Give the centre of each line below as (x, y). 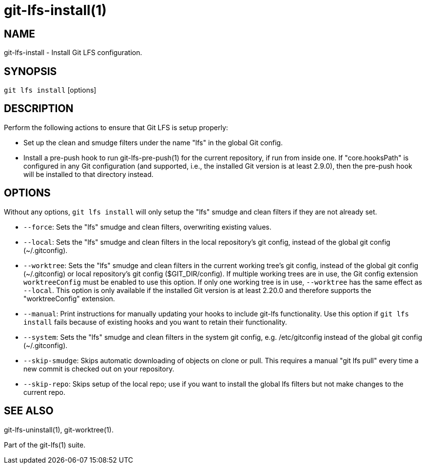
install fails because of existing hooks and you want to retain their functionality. (155, 322)
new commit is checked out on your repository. (99, 369)
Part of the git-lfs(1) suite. (45, 445)
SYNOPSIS (30, 71)
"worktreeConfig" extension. (69, 298)
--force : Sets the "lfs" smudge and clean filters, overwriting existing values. (147, 227)
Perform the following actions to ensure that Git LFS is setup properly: (116, 127)
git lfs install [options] (50, 90)
